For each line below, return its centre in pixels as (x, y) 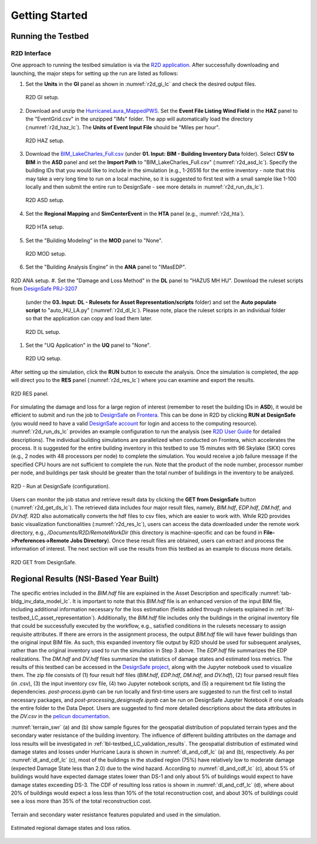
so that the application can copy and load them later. (89, 319)
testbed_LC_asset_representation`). (54, 618)
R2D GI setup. (42, 98)
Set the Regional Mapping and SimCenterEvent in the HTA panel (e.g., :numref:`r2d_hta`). (135, 213)
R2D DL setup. (43, 331)
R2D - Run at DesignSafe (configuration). (60, 486)
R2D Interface (31, 53)
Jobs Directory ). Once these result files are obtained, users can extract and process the (177, 540)
